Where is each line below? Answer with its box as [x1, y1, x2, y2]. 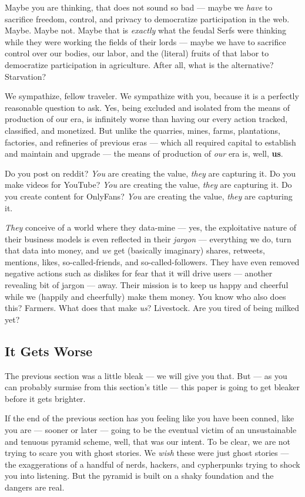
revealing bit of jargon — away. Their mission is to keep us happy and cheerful [5, 279, 289, 291]
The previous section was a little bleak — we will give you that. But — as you [5, 369, 287, 381]
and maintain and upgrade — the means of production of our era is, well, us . [5, 147, 283, 160]
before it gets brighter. [5, 392, 86, 404]
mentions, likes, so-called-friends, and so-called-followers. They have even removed [5, 255, 300, 268]
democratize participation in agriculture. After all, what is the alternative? [5, 58, 274, 70]
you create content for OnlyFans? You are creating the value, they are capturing [5, 190, 293, 202]
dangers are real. [5, 481, 65, 493]
